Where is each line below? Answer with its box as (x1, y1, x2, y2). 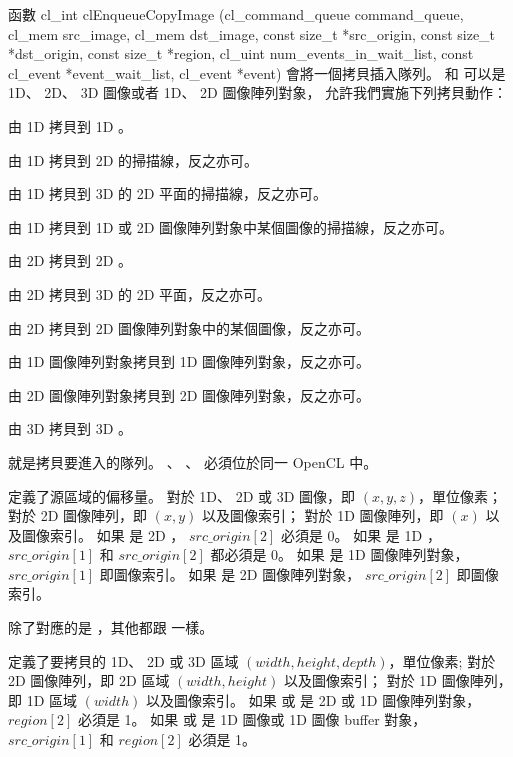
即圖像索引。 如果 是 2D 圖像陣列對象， (99, 563, 361, 584)
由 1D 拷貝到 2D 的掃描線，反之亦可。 (8, 149, 259, 170)
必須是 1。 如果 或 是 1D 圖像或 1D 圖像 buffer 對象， (77, 709, 427, 730)
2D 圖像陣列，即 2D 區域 (8, 670, 170, 691)
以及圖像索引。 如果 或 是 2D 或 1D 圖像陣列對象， (146, 689, 481, 710)
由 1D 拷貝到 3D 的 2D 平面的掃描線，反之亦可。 (8, 183, 328, 204)
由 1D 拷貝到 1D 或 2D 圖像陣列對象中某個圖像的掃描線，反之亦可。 (8, 216, 454, 237)
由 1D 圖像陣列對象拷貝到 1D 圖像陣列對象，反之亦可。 (8, 351, 371, 372)
